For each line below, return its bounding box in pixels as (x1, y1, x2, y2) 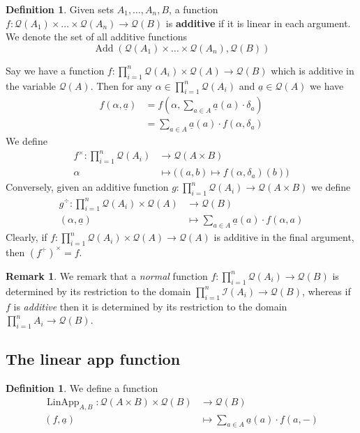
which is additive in (271, 63, 354, 77)
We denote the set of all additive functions (6, 29, 187, 44)
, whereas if (301, 283, 351, 298)
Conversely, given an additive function (6, 180, 169, 194)
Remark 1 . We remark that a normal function (6, 268, 208, 283)
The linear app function (6, 348, 181, 370)
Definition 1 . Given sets (6, 2, 114, 16)
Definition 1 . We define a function (6, 381, 158, 395)
